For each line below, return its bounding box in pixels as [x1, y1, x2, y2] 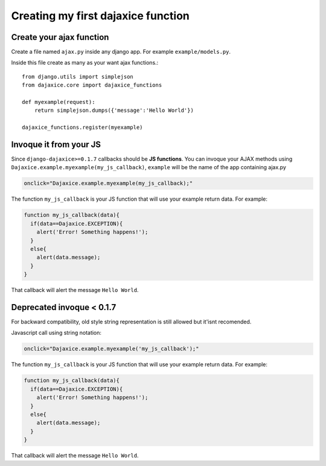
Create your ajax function [11, 32, 109, 42]
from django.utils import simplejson [22, 73, 134, 80]
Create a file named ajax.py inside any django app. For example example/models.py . [11, 48, 231, 56]
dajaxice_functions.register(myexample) [22, 124, 143, 131]
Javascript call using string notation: [11, 329, 102, 337]
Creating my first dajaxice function [11, 9, 190, 22]
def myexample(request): [22, 99, 95, 106]
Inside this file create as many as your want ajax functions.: [11, 59, 159, 66]
